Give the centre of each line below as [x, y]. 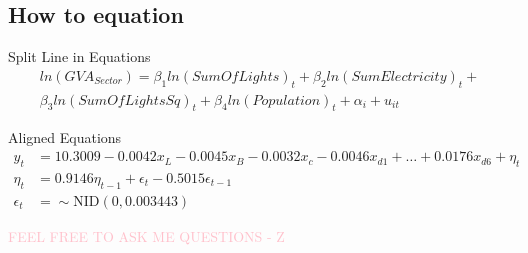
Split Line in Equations [79, 56]
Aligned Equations [65, 137]
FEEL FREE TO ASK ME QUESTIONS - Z [146, 235]
